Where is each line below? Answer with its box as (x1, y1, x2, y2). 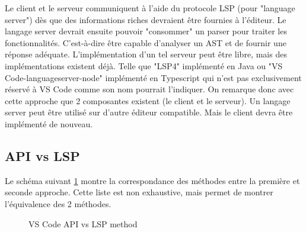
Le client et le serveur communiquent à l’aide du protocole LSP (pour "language (5, 2, 295, 14)
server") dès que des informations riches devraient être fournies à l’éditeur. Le (5, 13, 286, 25)
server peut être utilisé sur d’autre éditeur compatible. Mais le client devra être (5, 106, 293, 118)
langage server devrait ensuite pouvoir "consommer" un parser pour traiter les (5, 25, 287, 37)
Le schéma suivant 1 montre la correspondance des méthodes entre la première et (5, 174, 300, 186)
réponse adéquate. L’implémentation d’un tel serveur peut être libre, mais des (5, 48, 287, 60)
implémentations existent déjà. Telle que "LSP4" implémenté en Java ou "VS (5, 59, 283, 72)
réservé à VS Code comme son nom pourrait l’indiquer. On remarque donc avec (5, 83, 294, 95)
